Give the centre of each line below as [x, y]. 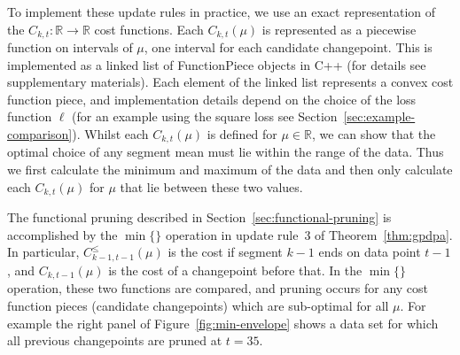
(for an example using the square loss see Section [205, 116]
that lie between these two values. [211, 186]
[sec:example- [379, 116]
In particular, [43, 252]
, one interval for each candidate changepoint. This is [288, 47]
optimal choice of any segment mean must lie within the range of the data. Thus [226, 152]
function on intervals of [70, 47]
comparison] [40, 134]
